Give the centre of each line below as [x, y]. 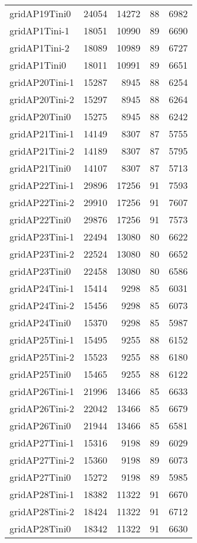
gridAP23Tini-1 [42, 237]
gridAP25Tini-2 [42, 357]
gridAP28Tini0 [40, 528]
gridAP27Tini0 [40, 477]
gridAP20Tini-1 [42, 82]
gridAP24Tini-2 [42, 305]
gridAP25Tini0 [40, 374]
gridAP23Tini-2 [42, 254]
